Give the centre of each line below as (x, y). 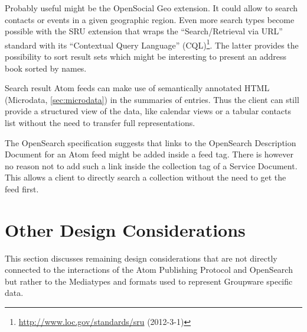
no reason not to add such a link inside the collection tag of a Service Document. (151, 165)
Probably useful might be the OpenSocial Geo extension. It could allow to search (151, 8)
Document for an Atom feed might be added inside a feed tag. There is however (149, 154)
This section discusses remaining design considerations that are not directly (141, 258)
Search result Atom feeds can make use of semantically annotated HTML (137, 88)
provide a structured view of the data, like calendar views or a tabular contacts (148, 111)
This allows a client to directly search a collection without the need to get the (146, 177)
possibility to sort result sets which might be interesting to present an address (146, 57)
